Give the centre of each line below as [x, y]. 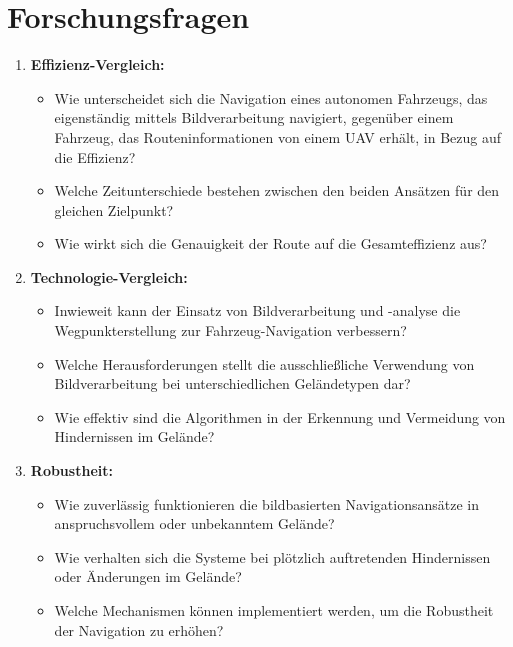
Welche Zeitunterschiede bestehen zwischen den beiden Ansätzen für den [277, 190]
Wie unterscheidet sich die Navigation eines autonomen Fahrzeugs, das [271, 97]
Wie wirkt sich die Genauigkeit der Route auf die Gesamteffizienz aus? [270, 243]
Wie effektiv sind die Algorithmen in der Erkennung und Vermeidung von [280, 416]
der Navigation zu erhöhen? [139, 629]
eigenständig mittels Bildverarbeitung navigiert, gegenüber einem [254, 117]
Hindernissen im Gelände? [134, 436]
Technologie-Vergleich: [109, 276]
